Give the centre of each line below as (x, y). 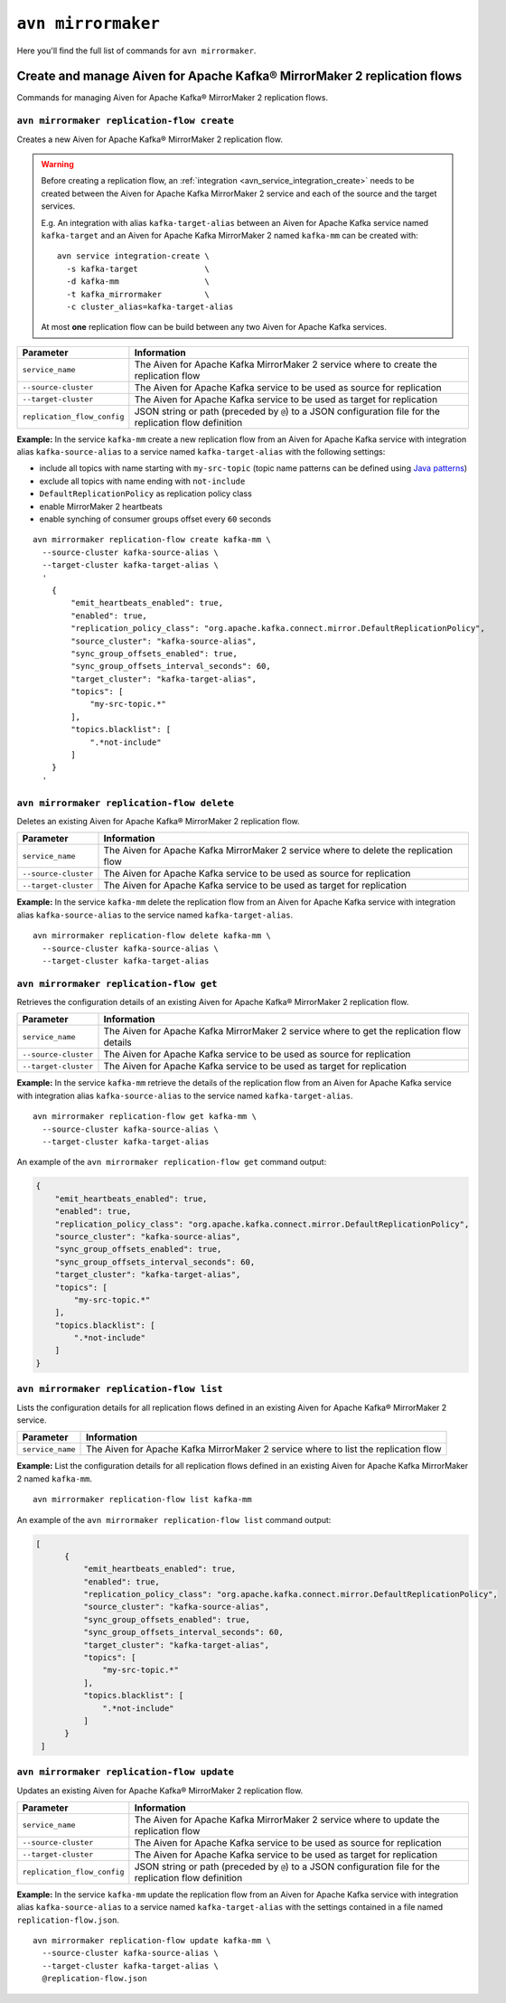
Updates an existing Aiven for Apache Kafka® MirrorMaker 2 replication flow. (160, 1791)
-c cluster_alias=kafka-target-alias (150, 306)
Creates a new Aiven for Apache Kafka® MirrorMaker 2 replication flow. (150, 139)
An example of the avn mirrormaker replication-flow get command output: (172, 1162)
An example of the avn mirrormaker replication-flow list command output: (174, 1519)
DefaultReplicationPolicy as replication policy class (145, 494)
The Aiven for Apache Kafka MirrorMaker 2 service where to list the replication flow (264, 1449)
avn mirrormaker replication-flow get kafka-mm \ (145, 1117)
